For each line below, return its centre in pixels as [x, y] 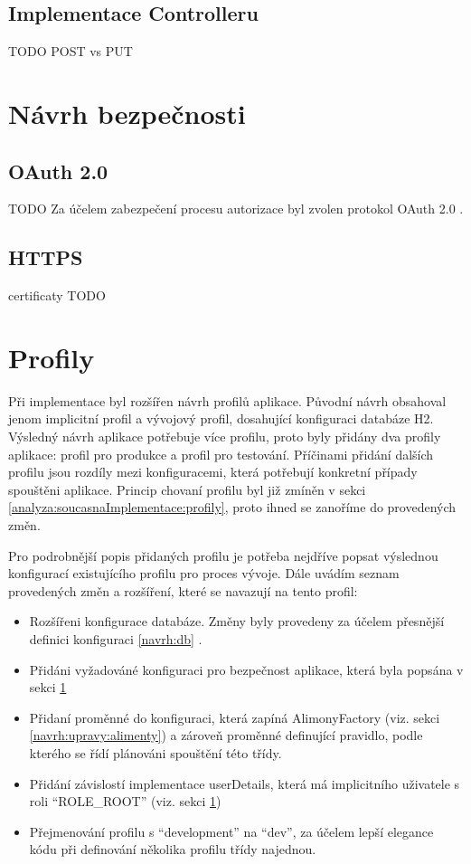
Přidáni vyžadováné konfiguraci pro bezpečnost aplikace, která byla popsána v [246, 669]
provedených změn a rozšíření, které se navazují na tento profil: [183, 590]
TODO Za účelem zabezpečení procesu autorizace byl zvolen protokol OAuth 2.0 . [236, 209]
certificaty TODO [57, 295]
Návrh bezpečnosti [127, 113]
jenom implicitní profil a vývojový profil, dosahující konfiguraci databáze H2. [221, 418]
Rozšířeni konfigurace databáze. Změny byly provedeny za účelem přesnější [237, 621]
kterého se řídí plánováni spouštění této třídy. [155, 752]
